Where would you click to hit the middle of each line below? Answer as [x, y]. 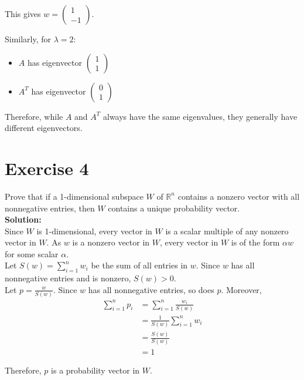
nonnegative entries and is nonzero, [68, 278]
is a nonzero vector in [111, 242]
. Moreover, [241, 289]
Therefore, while [34, 116]
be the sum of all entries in [139, 265]
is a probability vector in [95, 370]
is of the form [255, 242]
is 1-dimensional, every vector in [94, 231]
